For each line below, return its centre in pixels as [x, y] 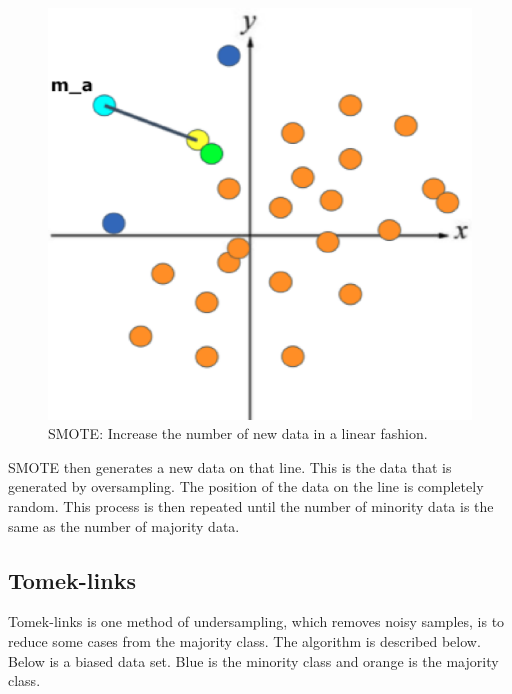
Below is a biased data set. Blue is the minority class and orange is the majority [253, 660]
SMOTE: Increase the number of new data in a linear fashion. [238, 433]
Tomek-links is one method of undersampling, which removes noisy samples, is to [256, 621]
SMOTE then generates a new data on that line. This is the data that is [230, 466]
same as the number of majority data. [124, 525]
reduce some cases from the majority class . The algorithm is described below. [244, 640]
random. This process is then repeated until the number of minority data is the [251, 505]
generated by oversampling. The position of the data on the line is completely [246, 486]
